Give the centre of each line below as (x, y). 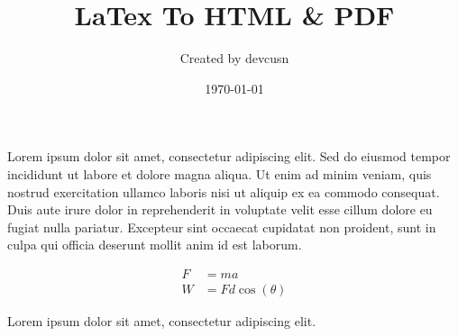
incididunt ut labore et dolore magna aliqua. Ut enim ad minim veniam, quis (220, 173)
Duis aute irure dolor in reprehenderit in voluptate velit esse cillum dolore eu (220, 209)
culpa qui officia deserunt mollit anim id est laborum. (155, 245)
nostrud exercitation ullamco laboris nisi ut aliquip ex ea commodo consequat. (224, 191)
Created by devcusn (234, 58)
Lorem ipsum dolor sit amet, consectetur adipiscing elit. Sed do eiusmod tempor (229, 156)
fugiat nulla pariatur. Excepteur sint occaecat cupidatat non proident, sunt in (222, 227)
